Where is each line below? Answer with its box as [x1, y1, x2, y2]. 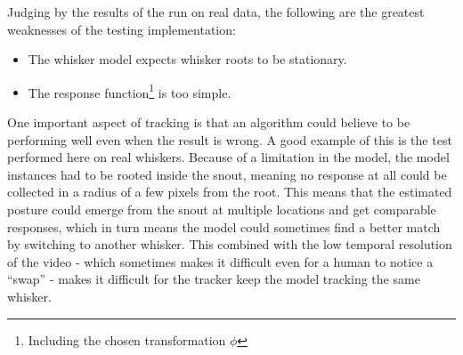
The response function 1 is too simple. [28, 80, 231, 101]
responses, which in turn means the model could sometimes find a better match [7, 217, 441, 236]
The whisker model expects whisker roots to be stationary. [28, 50, 347, 69]
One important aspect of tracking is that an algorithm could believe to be [7, 113, 410, 132]
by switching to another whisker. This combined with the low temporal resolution [7, 235, 452, 254]
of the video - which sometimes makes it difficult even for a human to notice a [7, 252, 434, 270]
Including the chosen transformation [28, 330, 226, 349]
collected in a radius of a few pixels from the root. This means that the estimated [7, 182, 452, 201]
